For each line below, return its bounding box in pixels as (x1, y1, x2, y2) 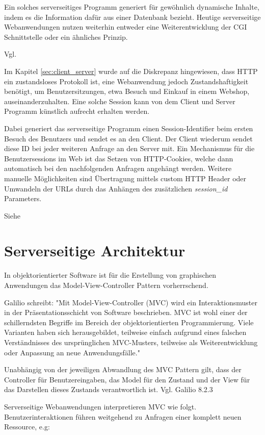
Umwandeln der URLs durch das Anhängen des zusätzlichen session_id (4, 183, 228, 194)
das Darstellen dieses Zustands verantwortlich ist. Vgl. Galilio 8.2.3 (4, 384, 213, 395)
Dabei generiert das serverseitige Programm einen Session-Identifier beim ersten (4, 123, 253, 133)
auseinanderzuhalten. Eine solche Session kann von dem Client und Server (4, 95, 235, 106)
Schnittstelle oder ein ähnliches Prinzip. (4, 31, 128, 42)
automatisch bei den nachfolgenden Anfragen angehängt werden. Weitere (4, 163, 232, 174)
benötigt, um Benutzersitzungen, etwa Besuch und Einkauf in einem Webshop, (4, 86, 250, 96)
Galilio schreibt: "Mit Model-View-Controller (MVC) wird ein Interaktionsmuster (4, 297, 257, 307)
